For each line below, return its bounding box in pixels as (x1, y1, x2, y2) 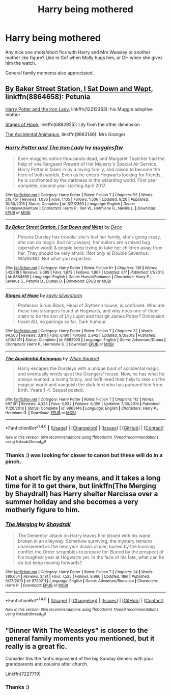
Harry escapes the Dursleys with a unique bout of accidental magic (17, 365, 159, 371)
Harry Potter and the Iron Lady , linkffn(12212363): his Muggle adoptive (5, 106, 153, 112)
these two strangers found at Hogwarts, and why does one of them (17, 308, 159, 314)
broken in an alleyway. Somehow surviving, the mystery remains (17, 538, 153, 544)
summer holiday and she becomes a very (5, 498, 138, 506)
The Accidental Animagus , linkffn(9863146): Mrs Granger (5, 131, 126, 137)
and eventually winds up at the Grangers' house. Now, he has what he (17, 371, 165, 377)
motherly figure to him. (5, 505, 80, 514)
